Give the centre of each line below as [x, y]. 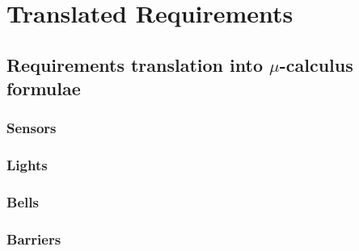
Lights [27, 165]
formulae [44, 88]
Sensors [32, 128]
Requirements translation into [135, 64]
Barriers [34, 239]
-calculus [316, 64]
